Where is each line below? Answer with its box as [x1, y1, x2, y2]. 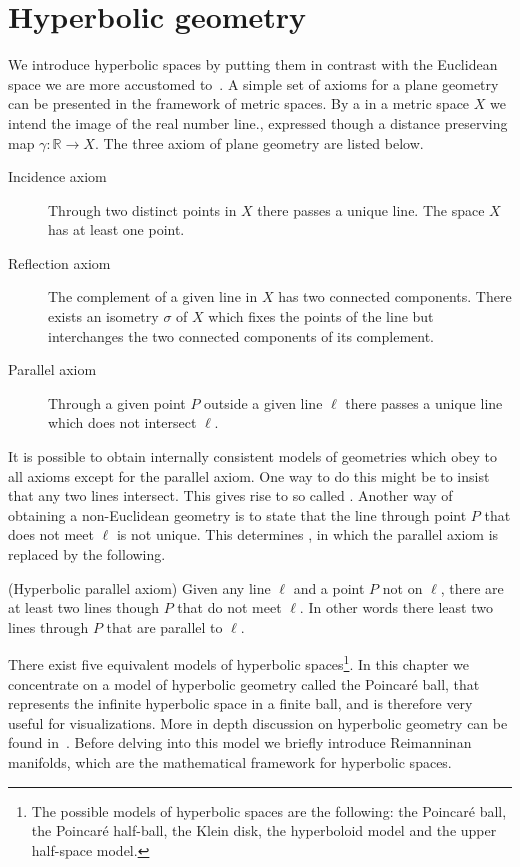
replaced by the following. [8, 544, 166, 564]
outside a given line [204, 392, 323, 413]
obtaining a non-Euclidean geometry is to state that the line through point [8, 504, 467, 525]
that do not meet [177, 597, 282, 618]
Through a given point [48, 392, 186, 413]
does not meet [8, 524, 95, 545]
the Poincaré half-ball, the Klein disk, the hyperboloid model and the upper [31, 820, 497, 841]
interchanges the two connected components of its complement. [48, 325, 434, 346]
